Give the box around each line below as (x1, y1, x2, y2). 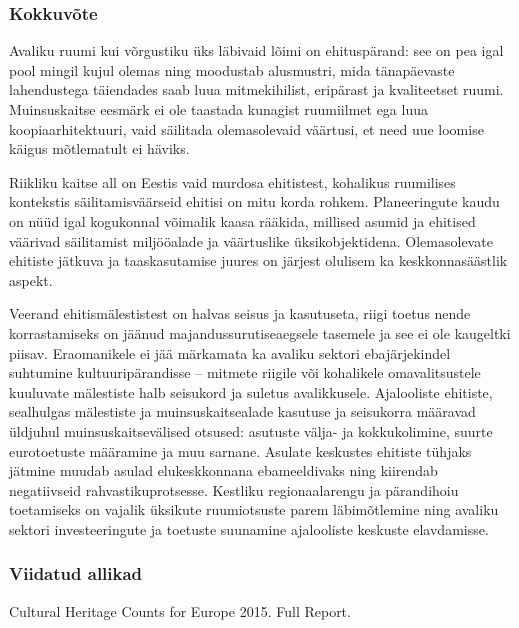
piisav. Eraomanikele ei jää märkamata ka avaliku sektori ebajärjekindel (9, 342, 451, 363)
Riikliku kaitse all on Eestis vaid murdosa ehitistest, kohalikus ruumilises (9, 171, 456, 192)
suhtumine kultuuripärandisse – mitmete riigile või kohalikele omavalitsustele (9, 362, 481, 383)
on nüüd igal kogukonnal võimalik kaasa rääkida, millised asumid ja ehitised (9, 210, 476, 231)
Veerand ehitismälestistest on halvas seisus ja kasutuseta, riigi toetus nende (9, 303, 471, 324)
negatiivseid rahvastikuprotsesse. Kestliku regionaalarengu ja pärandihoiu (9, 479, 459, 500)
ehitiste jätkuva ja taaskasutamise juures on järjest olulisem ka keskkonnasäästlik (9, 250, 508, 271)
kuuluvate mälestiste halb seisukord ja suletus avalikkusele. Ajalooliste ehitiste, (9, 381, 493, 402)
